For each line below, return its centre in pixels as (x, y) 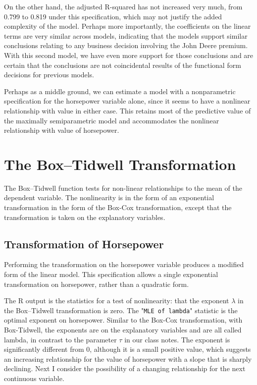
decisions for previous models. (49, 75)
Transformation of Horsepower (84, 244)
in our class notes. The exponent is (177, 339)
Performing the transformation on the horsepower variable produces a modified (124, 264)
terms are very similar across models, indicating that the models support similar (126, 35)
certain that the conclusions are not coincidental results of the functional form (123, 65)
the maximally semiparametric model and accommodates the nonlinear (112, 120)
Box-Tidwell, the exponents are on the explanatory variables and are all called (123, 330)
